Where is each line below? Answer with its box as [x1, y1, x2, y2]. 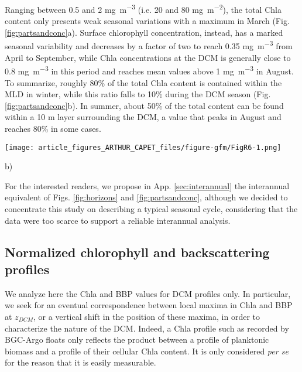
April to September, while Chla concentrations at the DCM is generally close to [5, 51, 291, 63]
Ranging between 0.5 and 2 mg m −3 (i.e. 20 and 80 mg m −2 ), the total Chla [5, 2, 282, 15]
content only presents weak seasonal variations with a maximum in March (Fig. [5, 15, 290, 27]
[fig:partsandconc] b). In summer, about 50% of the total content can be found [5, 99, 284, 111]
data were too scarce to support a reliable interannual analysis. [5, 214, 231, 226]
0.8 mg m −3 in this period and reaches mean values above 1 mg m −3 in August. [5, 63, 294, 77]
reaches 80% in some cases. [5, 122, 101, 134]
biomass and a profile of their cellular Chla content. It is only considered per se [5, 344, 289, 357]
